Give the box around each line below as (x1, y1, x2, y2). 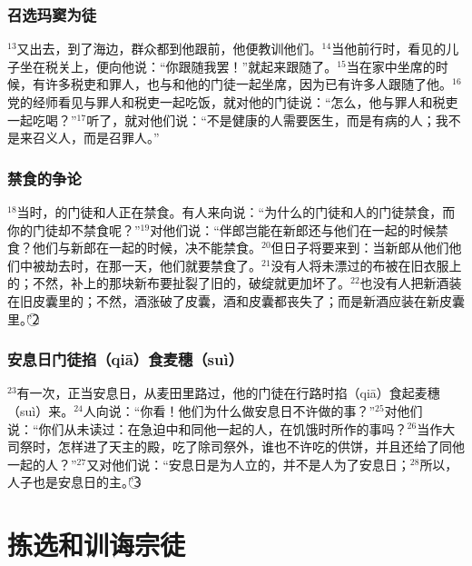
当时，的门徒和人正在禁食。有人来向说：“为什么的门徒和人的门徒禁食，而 (16, 203, 456, 221)
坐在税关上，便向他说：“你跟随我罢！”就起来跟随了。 (19, 56, 338, 75)
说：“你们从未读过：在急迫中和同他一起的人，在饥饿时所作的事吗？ (7, 419, 408, 438)
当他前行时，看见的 (331, 39, 447, 58)
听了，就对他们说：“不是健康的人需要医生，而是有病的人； (86, 110, 436, 129)
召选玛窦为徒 (7, 3, 97, 25)
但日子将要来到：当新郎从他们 (270, 238, 449, 257)
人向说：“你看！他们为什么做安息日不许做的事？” (83, 401, 375, 420)
